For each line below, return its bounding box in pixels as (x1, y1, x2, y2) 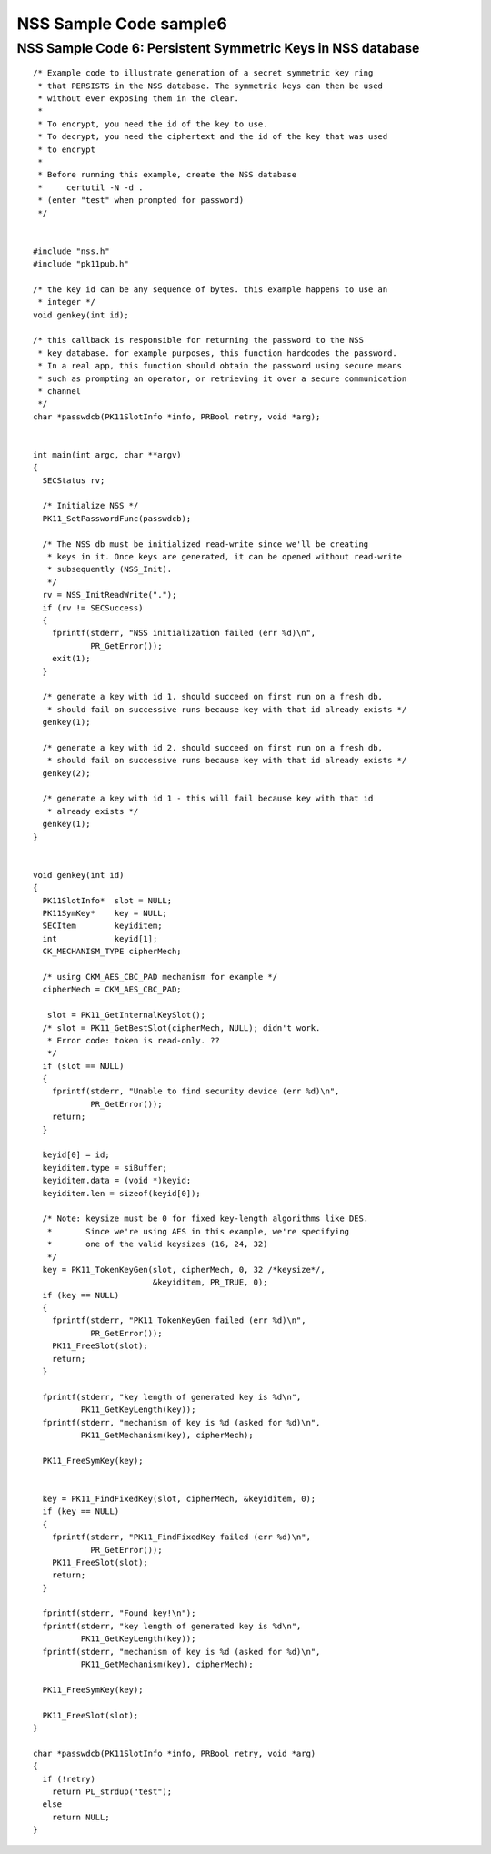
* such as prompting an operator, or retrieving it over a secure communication (37, 373, 407, 384)
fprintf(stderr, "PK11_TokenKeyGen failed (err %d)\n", (51, 1315, 306, 1325)
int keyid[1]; (42, 933, 158, 943)
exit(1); (51, 653, 91, 664)
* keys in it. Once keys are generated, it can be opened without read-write (46, 551, 403, 562)
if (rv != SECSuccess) (42, 602, 144, 613)
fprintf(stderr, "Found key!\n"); (42, 1608, 196, 1618)
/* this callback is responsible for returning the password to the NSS (33, 335, 364, 346)
